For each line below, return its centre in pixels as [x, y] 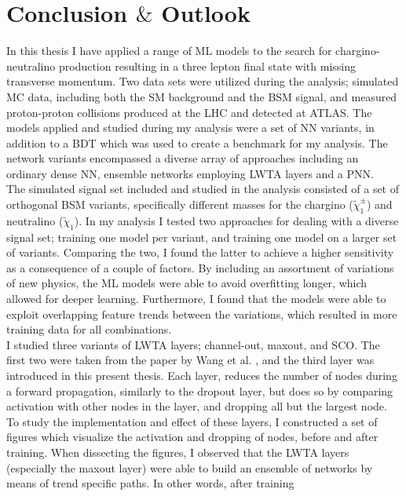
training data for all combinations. [89, 329]
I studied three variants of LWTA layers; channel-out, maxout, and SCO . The [193, 344]
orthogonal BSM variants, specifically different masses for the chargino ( [180, 204]
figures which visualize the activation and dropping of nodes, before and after [192, 437]
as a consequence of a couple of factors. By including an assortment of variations [200, 267]
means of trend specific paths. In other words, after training [150, 483]
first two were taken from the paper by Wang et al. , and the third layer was [190, 360]
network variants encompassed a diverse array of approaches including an [183, 158]
